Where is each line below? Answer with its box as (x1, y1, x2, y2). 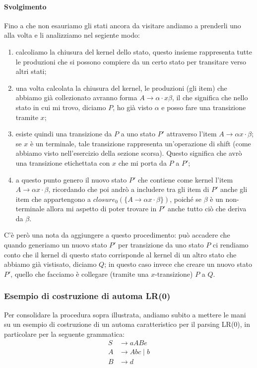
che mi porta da (118, 157, 167, 168)
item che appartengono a (15, 193, 91, 204)
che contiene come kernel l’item (137, 174, 233, 184)
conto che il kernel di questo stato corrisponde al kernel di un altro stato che (4, 249, 237, 259)
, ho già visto (113, 102, 152, 112)
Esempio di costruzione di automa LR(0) (4, 290, 171, 302)
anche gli (220, 184, 248, 194)
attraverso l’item (166, 128, 217, 139)
